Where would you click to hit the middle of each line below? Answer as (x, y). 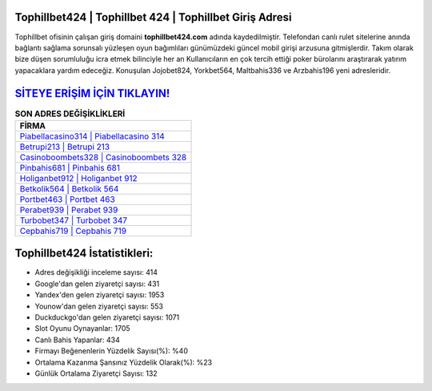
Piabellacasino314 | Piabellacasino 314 (92, 136)
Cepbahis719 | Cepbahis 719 (73, 231)
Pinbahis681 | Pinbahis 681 (70, 167)
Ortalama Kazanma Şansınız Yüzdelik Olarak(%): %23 (123, 362)
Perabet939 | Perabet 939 (69, 210)
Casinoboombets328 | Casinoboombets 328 (103, 157)
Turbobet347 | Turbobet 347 (74, 220)
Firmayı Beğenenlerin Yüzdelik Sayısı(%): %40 (111, 351)
